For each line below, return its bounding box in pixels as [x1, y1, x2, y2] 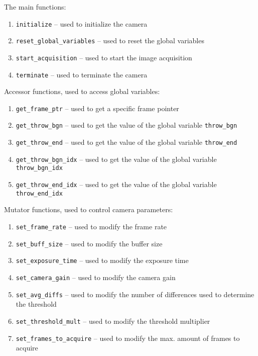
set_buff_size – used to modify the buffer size [16, 238, 163, 248]
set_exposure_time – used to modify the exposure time [16, 255, 189, 265]
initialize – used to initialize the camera [16, 18, 148, 29]
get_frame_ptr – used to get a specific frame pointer [16, 103, 179, 113]
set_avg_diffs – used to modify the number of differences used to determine [16, 289, 254, 299]
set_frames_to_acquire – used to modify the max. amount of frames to [16, 332, 240, 343]
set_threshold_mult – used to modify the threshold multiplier [16, 315, 210, 326]
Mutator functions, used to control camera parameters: [4, 204, 173, 215]
